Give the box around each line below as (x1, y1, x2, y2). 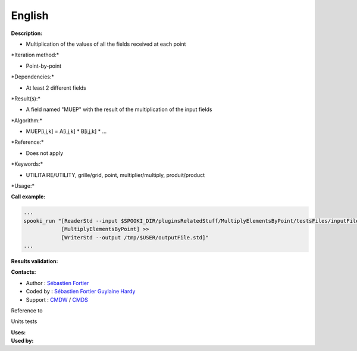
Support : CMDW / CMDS (26, 296, 89, 303)
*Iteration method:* (11, 51, 59, 59)
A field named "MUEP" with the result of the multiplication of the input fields (26, 106, 212, 113)
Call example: (11, 193, 46, 200)
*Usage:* (11, 182, 35, 189)
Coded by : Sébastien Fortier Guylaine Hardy (26, 288, 136, 295)
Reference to (11, 306, 43, 314)
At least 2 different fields (26, 84, 86, 91)
